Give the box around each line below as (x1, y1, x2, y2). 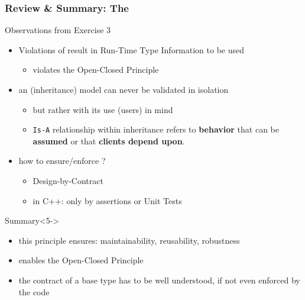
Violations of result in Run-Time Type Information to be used (18, 43, 245, 56)
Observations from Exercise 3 (5, 24, 111, 36)
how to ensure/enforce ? (18, 154, 106, 167)
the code (18, 285, 50, 298)
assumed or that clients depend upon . (33, 134, 185, 147)
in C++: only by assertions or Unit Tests (33, 194, 182, 207)
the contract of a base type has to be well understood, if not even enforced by (18, 274, 300, 286)
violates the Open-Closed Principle (33, 63, 159, 76)
